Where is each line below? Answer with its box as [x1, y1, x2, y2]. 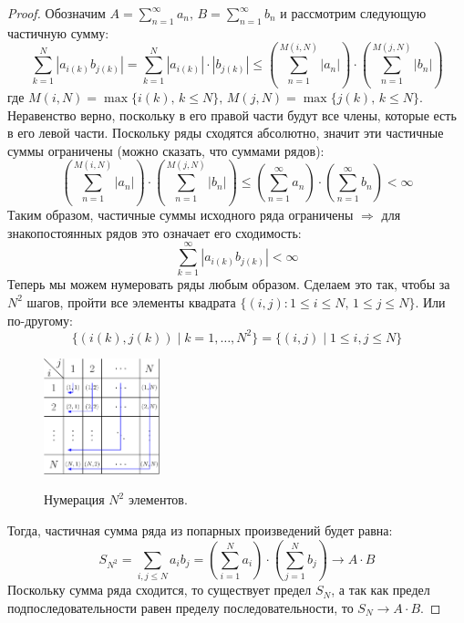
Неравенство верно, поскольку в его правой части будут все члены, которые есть [7, 105, 457, 124]
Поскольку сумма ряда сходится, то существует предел [7, 580, 312, 599]
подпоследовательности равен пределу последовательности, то [7, 597, 354, 617]
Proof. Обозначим [7, 4, 106, 22]
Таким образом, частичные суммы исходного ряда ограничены [7, 205, 354, 224]
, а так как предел [331, 580, 430, 599]
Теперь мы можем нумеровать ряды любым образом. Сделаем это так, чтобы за [7, 275, 450, 294]
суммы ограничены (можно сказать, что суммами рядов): [7, 140, 325, 160]
